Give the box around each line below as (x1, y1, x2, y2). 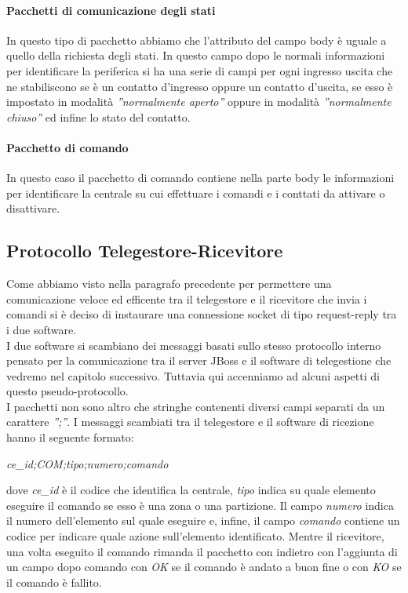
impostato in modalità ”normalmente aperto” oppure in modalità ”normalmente (6, 93, 392, 110)
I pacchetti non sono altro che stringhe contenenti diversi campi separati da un (6, 398, 385, 414)
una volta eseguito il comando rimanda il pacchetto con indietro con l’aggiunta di (6, 543, 398, 559)
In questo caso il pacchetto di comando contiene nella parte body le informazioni (6, 169, 395, 186)
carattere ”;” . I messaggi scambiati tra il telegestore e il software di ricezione (6, 413, 374, 430)
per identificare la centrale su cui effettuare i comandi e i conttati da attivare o (6, 184, 385, 201)
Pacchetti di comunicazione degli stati (6, 2, 216, 18)
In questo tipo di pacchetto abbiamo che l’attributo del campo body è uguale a (6, 31, 387, 48)
